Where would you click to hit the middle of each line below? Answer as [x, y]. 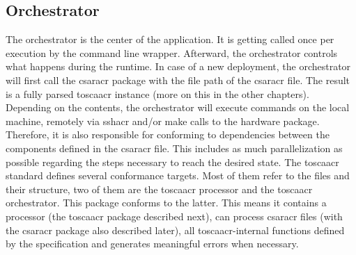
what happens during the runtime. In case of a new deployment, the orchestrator [178, 66]
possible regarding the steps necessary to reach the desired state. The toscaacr [172, 162]
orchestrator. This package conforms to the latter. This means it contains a [166, 203]
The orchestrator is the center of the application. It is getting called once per [170, 39]
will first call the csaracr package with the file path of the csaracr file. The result [178, 80]
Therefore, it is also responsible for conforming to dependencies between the [168, 134]
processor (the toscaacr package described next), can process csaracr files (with [174, 216]
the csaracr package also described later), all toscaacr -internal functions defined [175, 230]
